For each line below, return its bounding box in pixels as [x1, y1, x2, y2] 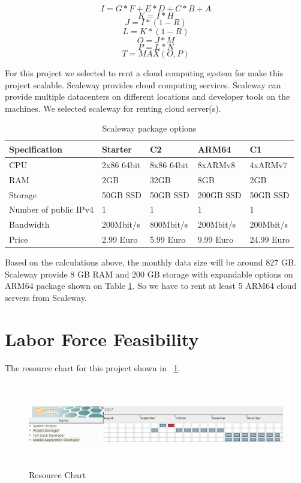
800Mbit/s [149, 218, 188, 231]
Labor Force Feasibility [5, 326, 199, 351]
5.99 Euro [149, 233, 186, 246]
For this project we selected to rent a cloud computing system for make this [5, 67, 284, 79]
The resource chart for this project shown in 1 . [5, 361, 180, 374]
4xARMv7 [249, 158, 287, 171]
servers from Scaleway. [5, 291, 87, 303]
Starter [102, 142, 132, 155]
